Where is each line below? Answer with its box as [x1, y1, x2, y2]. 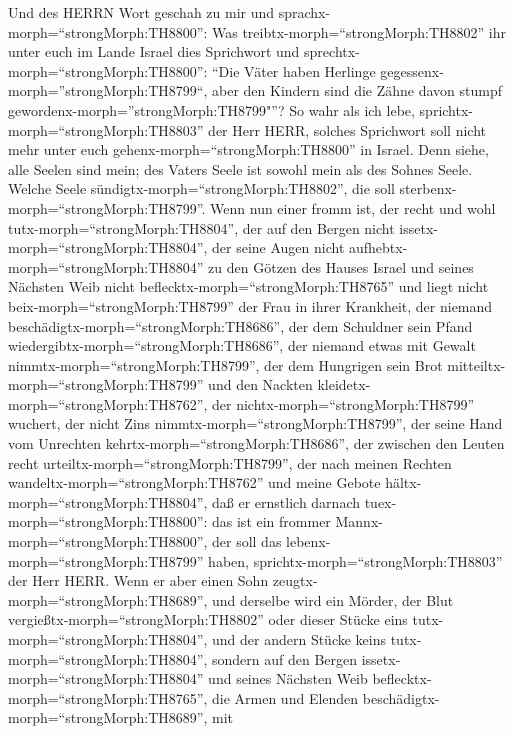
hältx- [385, 472, 422, 493]
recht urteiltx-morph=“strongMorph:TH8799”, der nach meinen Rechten [8, 452, 452, 473]
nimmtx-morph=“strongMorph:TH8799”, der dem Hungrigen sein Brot [8, 354, 443, 375]
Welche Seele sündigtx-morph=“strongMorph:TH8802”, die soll [8, 178, 395, 199]
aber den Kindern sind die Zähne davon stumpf [212, 80, 503, 101]
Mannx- [335, 511, 383, 532]
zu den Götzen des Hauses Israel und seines [208, 256, 474, 277]
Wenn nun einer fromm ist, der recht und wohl [210, 197, 496, 218]
